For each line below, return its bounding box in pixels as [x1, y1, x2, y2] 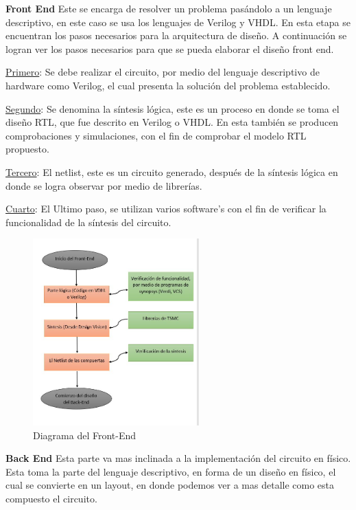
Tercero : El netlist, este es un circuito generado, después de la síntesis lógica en [5, 164, 338, 179]
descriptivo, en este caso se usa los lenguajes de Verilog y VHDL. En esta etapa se [5, 14, 351, 29]
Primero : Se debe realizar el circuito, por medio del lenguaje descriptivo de [5, 65, 320, 79]
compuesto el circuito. [5, 491, 97, 505]
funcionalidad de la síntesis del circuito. [5, 214, 171, 229]
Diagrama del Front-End [33, 428, 137, 442]
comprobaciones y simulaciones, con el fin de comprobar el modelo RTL [5, 128, 307, 142]
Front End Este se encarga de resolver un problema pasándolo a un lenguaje [5, 1, 332, 15]
